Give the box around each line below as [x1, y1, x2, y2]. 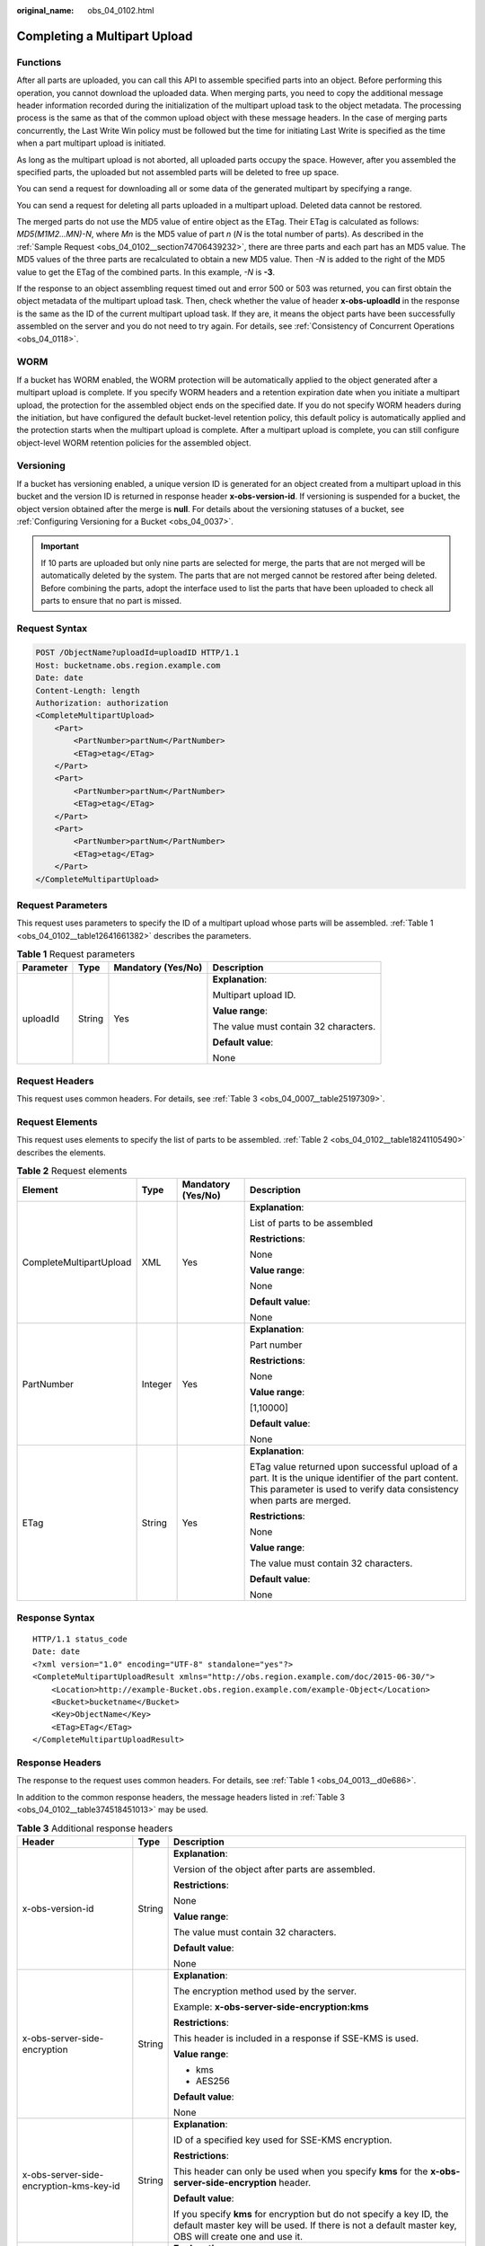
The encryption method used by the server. [173, 1985, 357, 1997]
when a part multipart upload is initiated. [16, 137, 166, 148]
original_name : [16, 5, 75, 15]
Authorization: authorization [35, 698, 169, 709]
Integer [141, 1378, 172, 1391]
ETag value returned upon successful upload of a [249, 1461, 458, 1473]
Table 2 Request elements [16, 1164, 128, 1177]
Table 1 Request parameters [16, 948, 136, 960]
